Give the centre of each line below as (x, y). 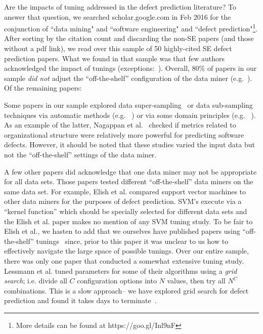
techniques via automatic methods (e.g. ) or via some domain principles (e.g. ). (130, 115)
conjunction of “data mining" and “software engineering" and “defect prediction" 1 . (131, 28)
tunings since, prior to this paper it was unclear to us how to (132, 241)
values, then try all (196, 281)
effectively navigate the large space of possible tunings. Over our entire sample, (126, 251)
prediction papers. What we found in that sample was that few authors (115, 58)
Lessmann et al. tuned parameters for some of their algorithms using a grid (121, 270)
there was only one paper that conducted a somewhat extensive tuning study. (124, 260)
